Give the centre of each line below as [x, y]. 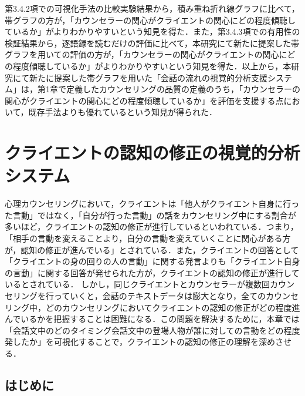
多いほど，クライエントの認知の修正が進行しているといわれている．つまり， [152, 226]
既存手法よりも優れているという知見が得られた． [123, 112]
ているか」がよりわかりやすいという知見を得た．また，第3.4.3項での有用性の [152, 31]
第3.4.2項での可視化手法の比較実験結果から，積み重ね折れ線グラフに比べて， [152, 8]
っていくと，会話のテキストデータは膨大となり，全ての [160, 296]
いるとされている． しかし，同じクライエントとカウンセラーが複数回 [138, 284]
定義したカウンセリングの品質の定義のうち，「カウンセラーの [183, 89]
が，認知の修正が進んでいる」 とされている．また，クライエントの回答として [152, 249]
